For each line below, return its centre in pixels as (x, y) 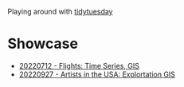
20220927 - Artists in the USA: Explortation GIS (97, 74)
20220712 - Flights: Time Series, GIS (79, 65)
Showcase (43, 44)
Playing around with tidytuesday (60, 12)
